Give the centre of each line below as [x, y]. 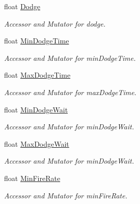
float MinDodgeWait [36, 109]
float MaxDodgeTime [37, 75]
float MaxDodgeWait [37, 143]
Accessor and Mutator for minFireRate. [66, 195]
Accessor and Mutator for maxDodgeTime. [70, 92]
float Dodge [22, 6]
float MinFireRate [32, 178]
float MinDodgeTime [37, 41]
